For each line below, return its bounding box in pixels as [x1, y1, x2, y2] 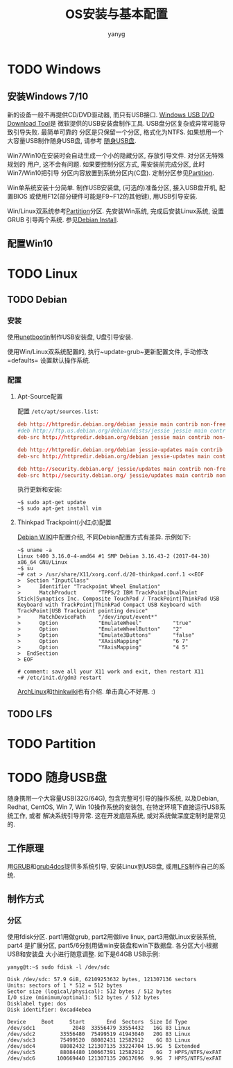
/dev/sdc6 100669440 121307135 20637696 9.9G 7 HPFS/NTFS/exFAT [7, 1055, 222, 1062]
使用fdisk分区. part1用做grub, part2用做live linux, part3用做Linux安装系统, [7, 933, 217, 941]
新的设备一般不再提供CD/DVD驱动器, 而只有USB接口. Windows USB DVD [7, 110, 215, 119]
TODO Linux [7, 266, 78, 282]
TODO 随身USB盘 [7, 770, 107, 785]
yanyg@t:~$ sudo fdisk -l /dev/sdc [7, 964, 110, 971]
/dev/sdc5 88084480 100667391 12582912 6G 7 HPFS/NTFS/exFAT [7, 1049, 222, 1056]
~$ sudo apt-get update [17, 499, 87, 506]
